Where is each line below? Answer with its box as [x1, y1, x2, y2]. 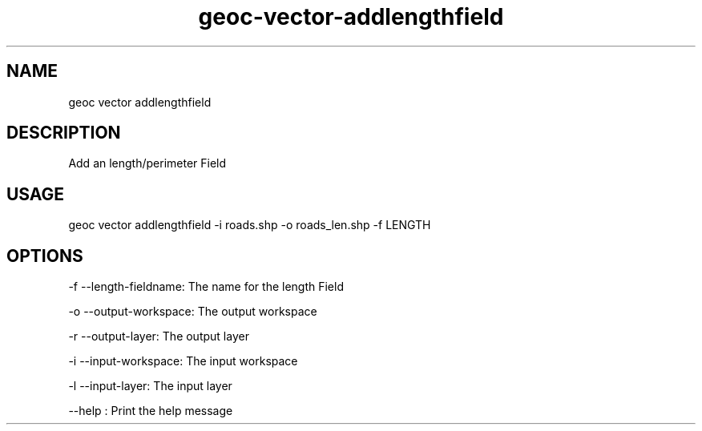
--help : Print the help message [68, 404, 233, 418]
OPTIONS [6, 245, 83, 266]
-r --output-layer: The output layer [68, 329, 249, 344]
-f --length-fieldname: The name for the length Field [68, 280, 344, 294]
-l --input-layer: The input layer [68, 379, 232, 393]
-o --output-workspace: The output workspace [68, 304, 317, 319]
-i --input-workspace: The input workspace [68, 354, 298, 369]
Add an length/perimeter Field [68, 156, 227, 171]
